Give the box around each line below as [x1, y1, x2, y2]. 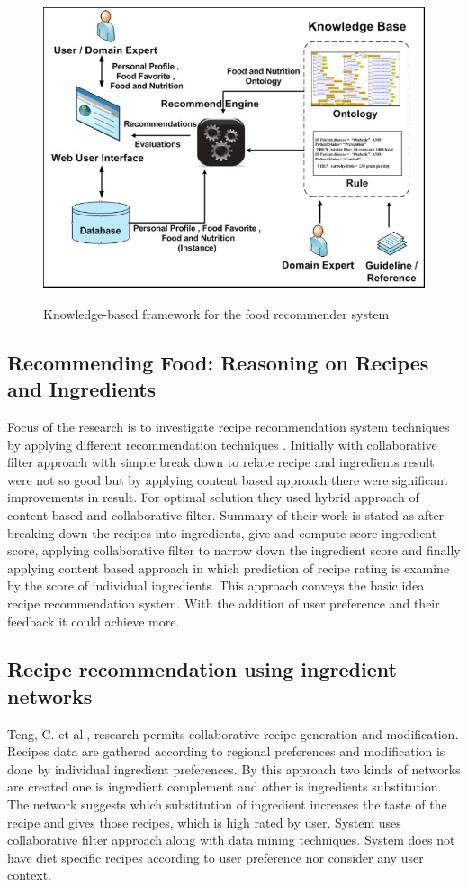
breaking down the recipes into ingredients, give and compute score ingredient [7, 523, 437, 542]
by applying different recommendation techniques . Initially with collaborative [7, 434, 437, 453]
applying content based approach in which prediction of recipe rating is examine [7, 558, 450, 577]
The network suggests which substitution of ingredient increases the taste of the [7, 795, 447, 814]
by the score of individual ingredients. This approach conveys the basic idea [7, 576, 425, 595]
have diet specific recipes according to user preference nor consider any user [7, 847, 424, 866]
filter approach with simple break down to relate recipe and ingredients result [7, 453, 435, 471]
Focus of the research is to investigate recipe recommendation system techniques [7, 416, 450, 435]
